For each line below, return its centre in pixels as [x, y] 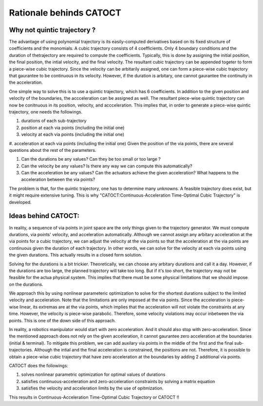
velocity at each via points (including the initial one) [73, 134]
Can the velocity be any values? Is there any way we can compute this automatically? [107, 166]
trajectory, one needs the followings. [46, 111]
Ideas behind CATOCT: [44, 216]
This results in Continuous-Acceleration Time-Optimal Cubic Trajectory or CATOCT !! [94, 397]
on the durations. [26, 284]
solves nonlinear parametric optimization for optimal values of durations [93, 374]
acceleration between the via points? [58, 180]
